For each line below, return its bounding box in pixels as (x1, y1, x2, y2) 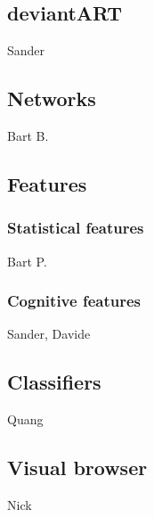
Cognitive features (7, 290, 141, 312)
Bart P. (7, 251, 47, 270)
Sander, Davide (7, 324, 91, 343)
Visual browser (7, 454, 148, 481)
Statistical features (7, 217, 144, 239)
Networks (7, 85, 96, 112)
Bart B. (7, 127, 49, 144)
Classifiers (7, 368, 101, 396)
